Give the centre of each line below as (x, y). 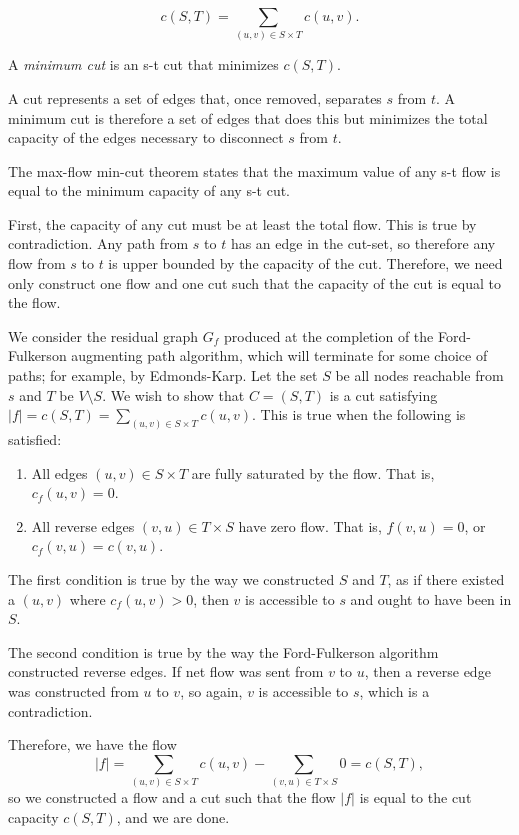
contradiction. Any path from (98, 243)
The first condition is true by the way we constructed (171, 579)
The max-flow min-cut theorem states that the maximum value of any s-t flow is (254, 170)
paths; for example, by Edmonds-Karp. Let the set (163, 375)
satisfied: (35, 439)
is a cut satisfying (383, 394)
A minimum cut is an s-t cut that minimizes (143, 64)
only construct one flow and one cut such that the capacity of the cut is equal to (254, 282)
